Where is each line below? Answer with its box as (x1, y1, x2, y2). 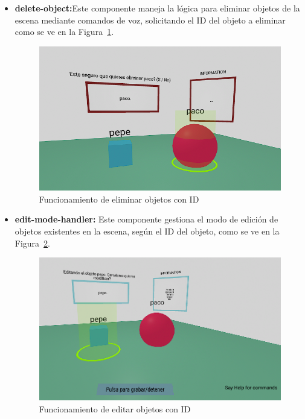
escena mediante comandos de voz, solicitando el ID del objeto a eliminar (14, 13, 286, 26)
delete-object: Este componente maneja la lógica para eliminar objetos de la (14, 2, 300, 14)
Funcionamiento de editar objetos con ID (39, 403, 191, 415)
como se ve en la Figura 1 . (14, 25, 114, 38)
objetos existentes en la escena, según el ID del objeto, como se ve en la (14, 224, 280, 237)
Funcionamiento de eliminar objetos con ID (39, 192, 199, 205)
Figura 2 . (14, 236, 51, 249)
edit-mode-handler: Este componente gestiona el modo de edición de (14, 213, 278, 225)
